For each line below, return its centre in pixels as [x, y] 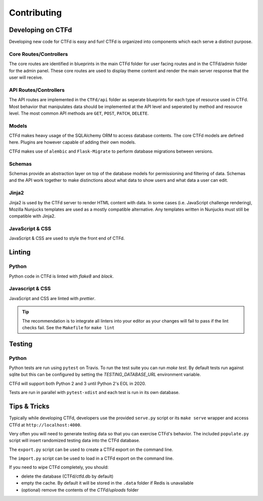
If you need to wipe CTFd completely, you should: [59, 467]
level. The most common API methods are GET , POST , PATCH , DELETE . [79, 113]
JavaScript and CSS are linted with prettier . [52, 298]
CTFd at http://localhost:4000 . [45, 425]
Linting [20, 252]
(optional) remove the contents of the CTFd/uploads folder [80, 490]
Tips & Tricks [29, 406]
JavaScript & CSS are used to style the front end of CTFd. [67, 238]
